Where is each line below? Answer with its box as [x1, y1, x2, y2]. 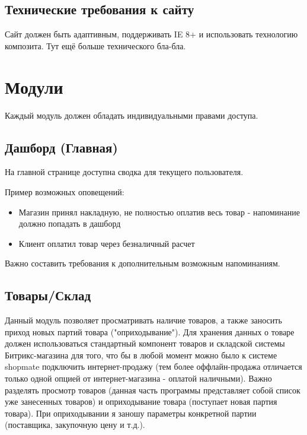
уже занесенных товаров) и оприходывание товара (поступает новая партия [5, 395, 277, 408]
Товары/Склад [5, 286, 91, 304]
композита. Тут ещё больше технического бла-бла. [5, 39, 186, 52]
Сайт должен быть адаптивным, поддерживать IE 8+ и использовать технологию [5, 28, 298, 40]
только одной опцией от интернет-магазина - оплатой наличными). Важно [5, 372, 272, 385]
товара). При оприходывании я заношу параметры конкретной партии [5, 407, 257, 419]
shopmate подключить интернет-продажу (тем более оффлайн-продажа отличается [5, 360, 302, 373]
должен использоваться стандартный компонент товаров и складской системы [5, 337, 285, 350]
